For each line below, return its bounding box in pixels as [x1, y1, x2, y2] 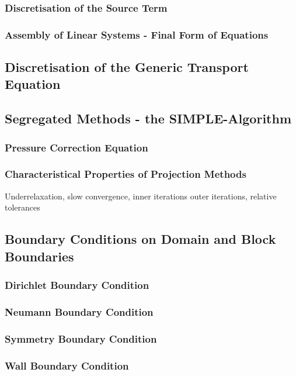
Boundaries [5, 247, 74, 265]
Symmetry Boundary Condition [5, 331, 157, 346]
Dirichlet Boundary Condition [5, 277, 149, 292]
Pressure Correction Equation [5, 140, 148, 154]
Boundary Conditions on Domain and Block [5, 230, 276, 248]
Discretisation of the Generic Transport [5, 58, 249, 76]
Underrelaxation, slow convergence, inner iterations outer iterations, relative [5, 189, 277, 202]
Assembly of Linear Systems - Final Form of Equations [5, 27, 269, 42]
